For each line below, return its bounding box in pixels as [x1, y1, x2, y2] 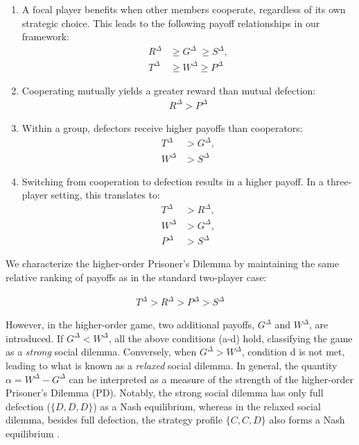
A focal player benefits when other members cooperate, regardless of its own [21, 2, 346, 16]
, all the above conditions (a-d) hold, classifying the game [108, 330, 353, 345]
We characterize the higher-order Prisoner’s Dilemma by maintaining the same [6, 256, 340, 271]
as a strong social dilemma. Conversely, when [6, 344, 197, 359]
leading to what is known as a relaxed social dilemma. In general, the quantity [6, 358, 338, 372]
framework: [21, 29, 69, 44]
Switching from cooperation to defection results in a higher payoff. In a [21, 174, 324, 188]
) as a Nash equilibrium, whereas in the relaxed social [93, 398, 321, 413]
